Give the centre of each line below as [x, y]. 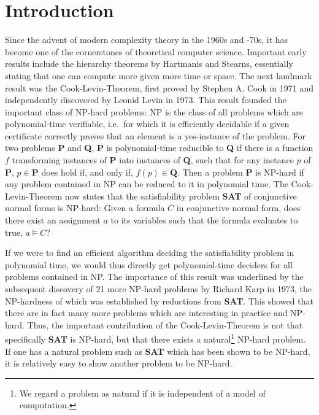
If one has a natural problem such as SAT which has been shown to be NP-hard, [158, 351]
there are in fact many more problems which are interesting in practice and [146, 313]
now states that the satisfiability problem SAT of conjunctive [181, 196]
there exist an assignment [53, 220]
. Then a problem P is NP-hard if [241, 172]
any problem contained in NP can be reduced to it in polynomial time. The [147, 184]
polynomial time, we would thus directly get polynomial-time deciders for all [149, 264]
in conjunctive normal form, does [238, 208]
